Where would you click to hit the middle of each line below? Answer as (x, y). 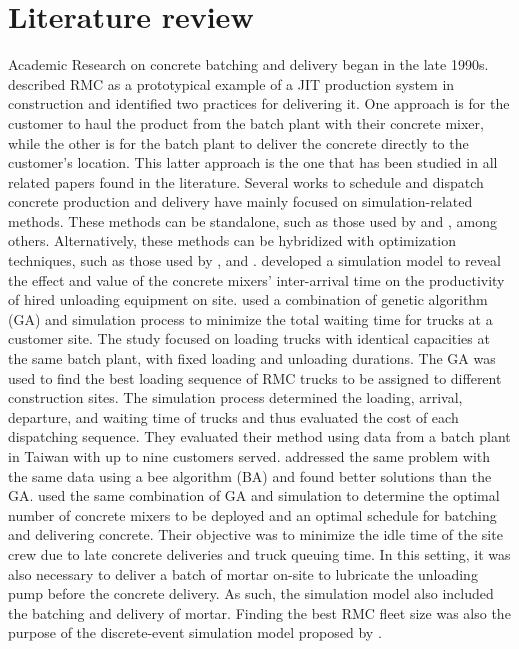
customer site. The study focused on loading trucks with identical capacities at (249, 338)
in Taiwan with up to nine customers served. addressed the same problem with (249, 456)
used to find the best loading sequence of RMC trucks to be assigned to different (255, 377)
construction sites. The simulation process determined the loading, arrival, (235, 397)
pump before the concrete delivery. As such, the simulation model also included (251, 593)
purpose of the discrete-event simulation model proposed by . (195, 632)
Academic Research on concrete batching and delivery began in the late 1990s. (248, 64)
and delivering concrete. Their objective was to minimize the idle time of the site (255, 534)
